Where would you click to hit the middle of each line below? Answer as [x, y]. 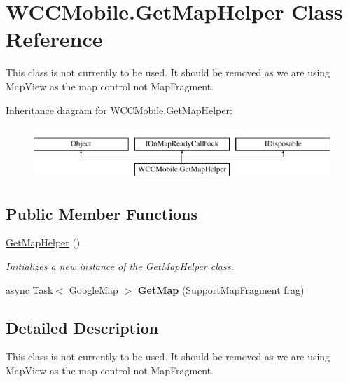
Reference [54, 39]
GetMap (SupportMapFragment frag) [221, 289]
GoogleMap [93, 289]
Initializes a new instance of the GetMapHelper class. [120, 266]
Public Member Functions [102, 213]
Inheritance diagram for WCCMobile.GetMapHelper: [119, 109]
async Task [29, 289]
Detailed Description [82, 327]
